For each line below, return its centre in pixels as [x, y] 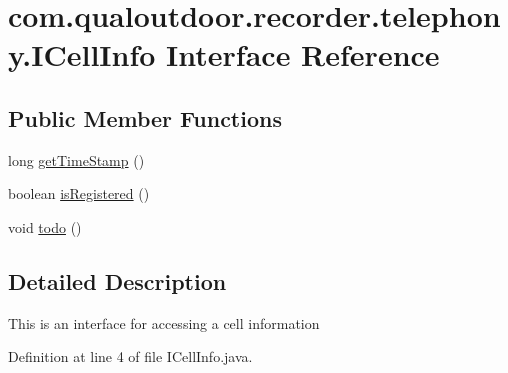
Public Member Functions [145, 117]
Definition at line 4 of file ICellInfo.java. [130, 356]
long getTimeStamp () [76, 159]
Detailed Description [117, 280]
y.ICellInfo [82, 54]
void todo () [45, 226]
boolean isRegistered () [79, 193]
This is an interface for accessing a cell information [164, 322]
